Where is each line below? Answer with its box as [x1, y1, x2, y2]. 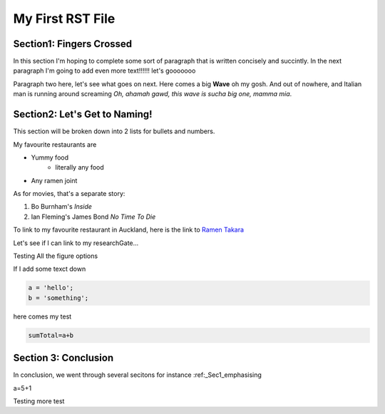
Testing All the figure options [13, 252, 98, 260]
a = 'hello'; [28, 284, 74, 292]
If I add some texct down [13, 264, 86, 274]
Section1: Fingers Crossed [13, 38, 133, 50]
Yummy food [31, 153, 69, 162]
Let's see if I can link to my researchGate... [13, 239, 139, 247]
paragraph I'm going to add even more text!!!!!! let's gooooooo [13, 66, 196, 75]
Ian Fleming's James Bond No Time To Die [31, 212, 156, 221]
